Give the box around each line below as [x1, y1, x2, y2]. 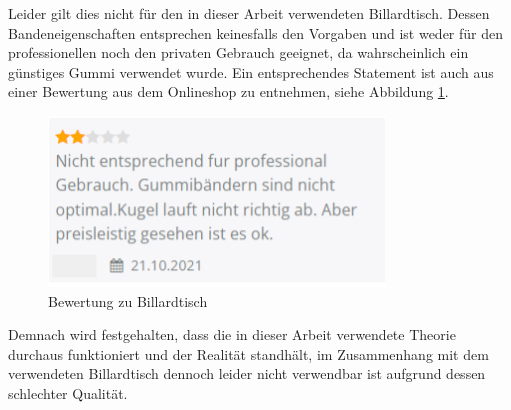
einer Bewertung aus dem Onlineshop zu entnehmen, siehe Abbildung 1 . [8, 81, 449, 102]
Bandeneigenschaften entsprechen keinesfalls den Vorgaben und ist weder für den [8, 22, 504, 43]
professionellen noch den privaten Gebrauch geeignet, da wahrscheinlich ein [8, 42, 469, 63]
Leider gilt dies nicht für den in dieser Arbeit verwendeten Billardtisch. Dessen [8, 3, 490, 23]
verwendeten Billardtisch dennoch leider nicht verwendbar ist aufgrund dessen [8, 363, 486, 384]
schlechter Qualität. [8, 382, 128, 403]
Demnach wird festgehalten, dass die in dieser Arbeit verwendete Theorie [8, 324, 456, 345]
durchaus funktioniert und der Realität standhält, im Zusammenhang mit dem [8, 343, 489, 364]
